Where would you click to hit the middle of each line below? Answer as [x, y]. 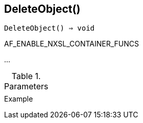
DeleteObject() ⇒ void [50, 28]
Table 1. [26, 76]
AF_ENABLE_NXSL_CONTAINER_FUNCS [71, 44]
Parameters [26, 87]
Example [19, 99]
